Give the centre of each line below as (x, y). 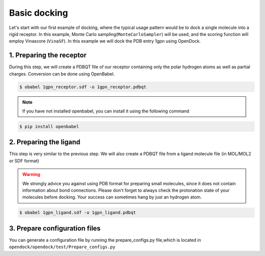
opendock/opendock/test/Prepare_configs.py (62, 247)
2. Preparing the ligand (45, 142)
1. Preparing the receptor (48, 55)
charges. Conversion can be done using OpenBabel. (62, 74)
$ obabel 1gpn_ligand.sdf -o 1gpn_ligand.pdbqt (78, 213)
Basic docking (39, 13)
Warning (31, 174)
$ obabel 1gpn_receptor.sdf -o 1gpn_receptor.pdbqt (83, 87)
